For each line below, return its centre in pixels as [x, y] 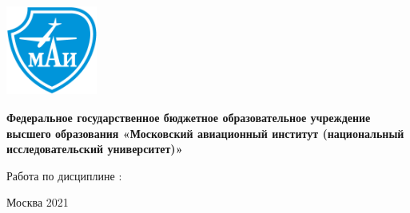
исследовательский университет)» [95, 149]
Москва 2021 [38, 202]
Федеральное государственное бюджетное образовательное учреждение [189, 117]
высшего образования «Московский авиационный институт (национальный [205, 133]
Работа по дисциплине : [64, 175]
